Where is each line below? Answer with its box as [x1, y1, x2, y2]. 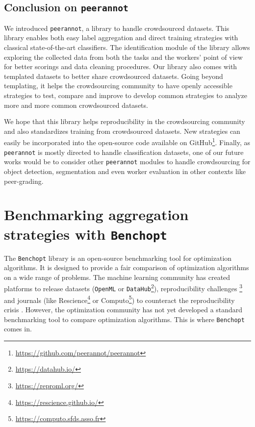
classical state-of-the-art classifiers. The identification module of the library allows [4, 42, 250, 52]
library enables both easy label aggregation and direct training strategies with [4, 32, 238, 43]
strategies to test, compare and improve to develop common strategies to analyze [4, 90, 247, 100]
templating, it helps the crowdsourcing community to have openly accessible [4, 80, 232, 91]
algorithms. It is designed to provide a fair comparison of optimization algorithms [4, 262, 249, 273]
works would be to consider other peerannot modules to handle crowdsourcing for [4, 156, 251, 167]
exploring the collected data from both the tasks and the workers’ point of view [4, 51, 243, 62]
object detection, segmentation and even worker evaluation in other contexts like [4, 166, 246, 176]
